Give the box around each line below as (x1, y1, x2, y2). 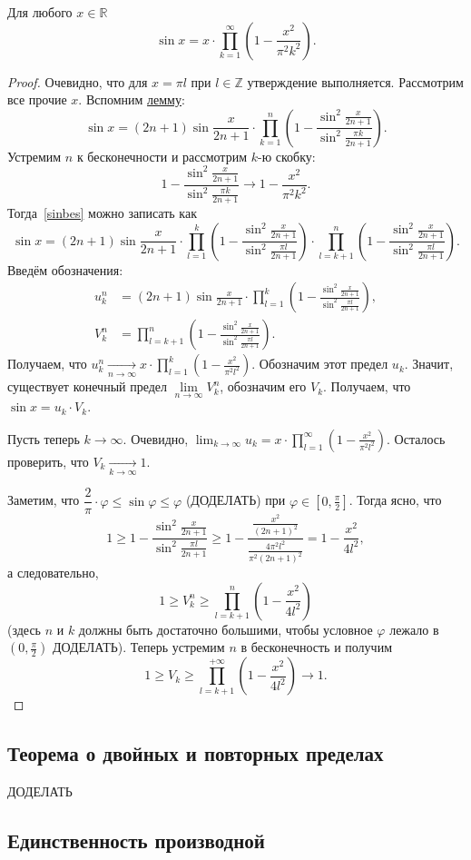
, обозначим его (220, 377, 307, 396)
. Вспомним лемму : (78, 90, 185, 109)
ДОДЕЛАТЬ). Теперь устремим (52, 638, 225, 657)
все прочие (7, 90, 67, 109)
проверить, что (7, 451, 89, 470)
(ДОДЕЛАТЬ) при (185, 490, 286, 509)
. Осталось (387, 429, 446, 448)
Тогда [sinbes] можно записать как (7, 203, 197, 222)
